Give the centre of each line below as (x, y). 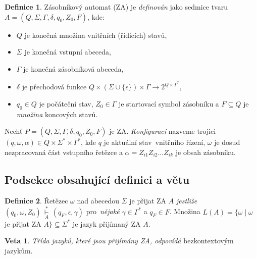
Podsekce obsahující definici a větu (97, 179)
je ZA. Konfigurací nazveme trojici (163, 131)
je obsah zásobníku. (205, 152)
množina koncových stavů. (57, 114)
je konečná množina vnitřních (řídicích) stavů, (96, 35)
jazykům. (19, 251)
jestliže (187, 200)
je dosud (227, 142)
